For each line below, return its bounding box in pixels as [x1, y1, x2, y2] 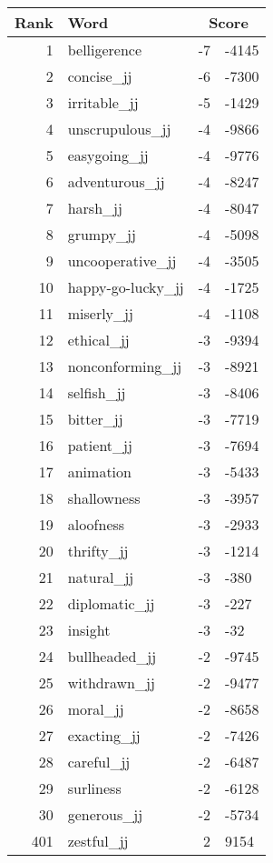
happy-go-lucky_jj [67, 276, 184, 297]
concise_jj [67, 65, 132, 86]
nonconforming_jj [67, 356, 182, 376]
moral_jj [67, 698, 124, 719]
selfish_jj [67, 382, 126, 403]
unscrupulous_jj [67, 118, 171, 139]
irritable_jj [67, 92, 139, 113]
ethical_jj [67, 329, 130, 350]
